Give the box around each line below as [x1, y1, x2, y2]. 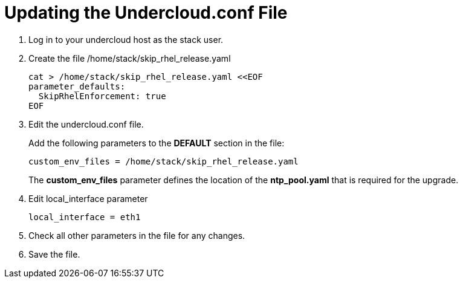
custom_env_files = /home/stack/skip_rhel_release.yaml [28, 156, 299, 166]
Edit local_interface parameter [28, 193, 148, 204]
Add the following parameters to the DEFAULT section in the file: [28, 137, 285, 148]
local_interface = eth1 [28, 212, 141, 222]
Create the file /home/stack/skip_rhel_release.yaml [28, 53, 231, 63]
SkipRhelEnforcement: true [38, 91, 166, 101]
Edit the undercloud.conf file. [28, 119, 144, 129]
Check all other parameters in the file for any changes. [28, 230, 245, 241]
